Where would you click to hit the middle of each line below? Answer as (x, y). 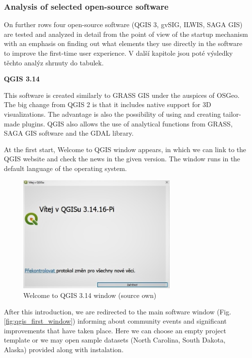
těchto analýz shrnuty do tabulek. (54, 62)
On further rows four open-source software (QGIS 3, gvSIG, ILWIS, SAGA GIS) (123, 24)
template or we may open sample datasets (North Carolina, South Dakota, (115, 340)
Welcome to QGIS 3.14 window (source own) (90, 295)
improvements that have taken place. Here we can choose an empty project (115, 330)
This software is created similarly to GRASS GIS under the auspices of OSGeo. (122, 95)
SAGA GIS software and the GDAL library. (69, 133)
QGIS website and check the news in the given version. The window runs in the (122, 159)
